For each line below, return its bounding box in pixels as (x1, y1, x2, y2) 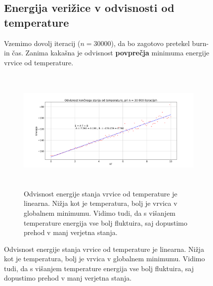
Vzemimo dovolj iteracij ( (4, 38, 81, 48)
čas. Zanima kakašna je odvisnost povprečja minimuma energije (12, 48, 210, 58)
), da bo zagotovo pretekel (111, 38, 190, 48)
